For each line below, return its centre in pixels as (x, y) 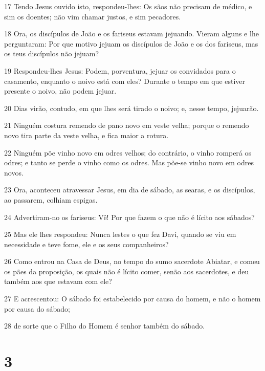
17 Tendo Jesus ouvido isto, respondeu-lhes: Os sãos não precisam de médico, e (128, 6)
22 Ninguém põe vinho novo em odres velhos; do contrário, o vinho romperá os (128, 152)
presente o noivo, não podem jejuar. (60, 91)
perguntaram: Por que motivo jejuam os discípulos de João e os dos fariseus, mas (131, 43)
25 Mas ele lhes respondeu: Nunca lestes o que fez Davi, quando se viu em (120, 234)
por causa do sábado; (37, 308)
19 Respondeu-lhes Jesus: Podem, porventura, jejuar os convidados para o (120, 70)
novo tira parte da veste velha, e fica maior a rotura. (86, 135)
